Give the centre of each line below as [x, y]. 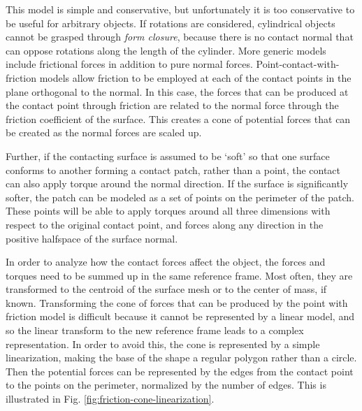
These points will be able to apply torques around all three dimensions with [168, 211]
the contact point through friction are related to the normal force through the [172, 105]
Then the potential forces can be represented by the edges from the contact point [180, 371]
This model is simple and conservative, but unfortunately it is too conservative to [180, 9]
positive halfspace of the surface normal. [92, 238]
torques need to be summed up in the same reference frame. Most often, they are [179, 275]
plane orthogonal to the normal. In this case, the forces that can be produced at [177, 91]
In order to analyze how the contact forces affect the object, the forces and [166, 262]
